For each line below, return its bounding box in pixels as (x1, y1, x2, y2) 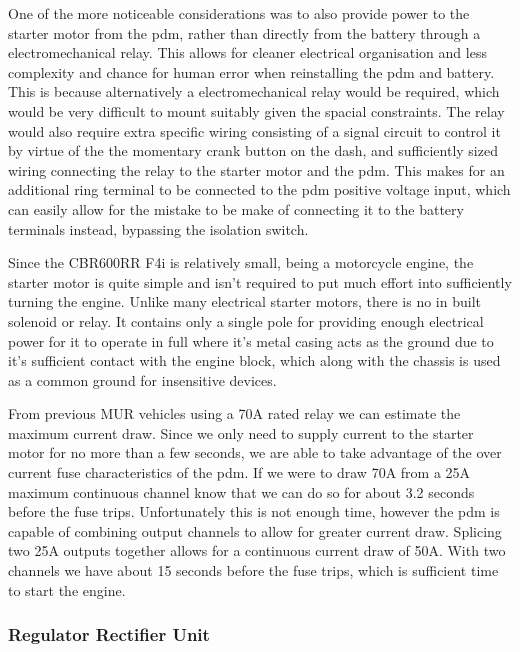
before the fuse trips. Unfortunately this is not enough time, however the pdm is (8, 501, 500, 522)
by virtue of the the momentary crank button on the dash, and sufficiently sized (8, 140, 498, 161)
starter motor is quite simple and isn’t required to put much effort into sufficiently (8, 271, 512, 292)
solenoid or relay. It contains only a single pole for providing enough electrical (8, 310, 484, 331)
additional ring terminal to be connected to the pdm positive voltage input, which (8, 179, 511, 200)
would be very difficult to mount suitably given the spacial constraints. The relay (8, 100, 505, 121)
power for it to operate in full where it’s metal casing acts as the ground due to (8, 330, 494, 351)
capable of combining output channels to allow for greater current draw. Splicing (8, 520, 502, 541)
